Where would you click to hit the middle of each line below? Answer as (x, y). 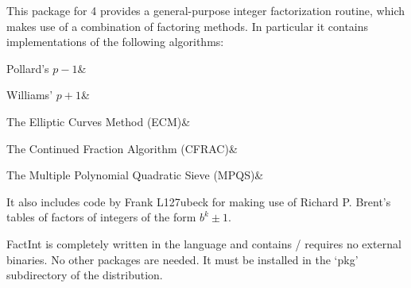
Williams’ (30, 95)
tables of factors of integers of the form (101, 217)
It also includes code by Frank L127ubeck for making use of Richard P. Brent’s (199, 201)
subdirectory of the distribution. (85, 275)
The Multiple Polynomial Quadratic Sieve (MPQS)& (135, 175)
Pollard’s (28, 68)
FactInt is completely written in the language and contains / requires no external (204, 243)
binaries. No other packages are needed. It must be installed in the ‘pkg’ (182, 259)
